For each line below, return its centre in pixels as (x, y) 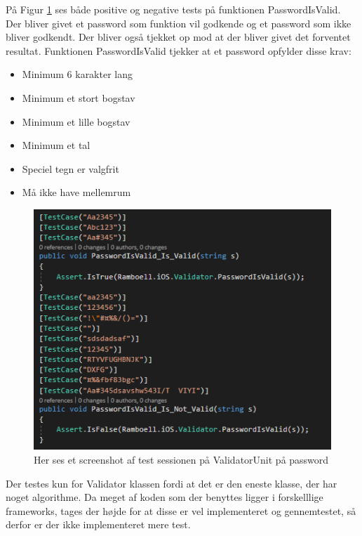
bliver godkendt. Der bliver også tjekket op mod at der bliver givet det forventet (178, 37)
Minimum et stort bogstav (79, 97)
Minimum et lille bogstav (76, 121)
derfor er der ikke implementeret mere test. (98, 524)
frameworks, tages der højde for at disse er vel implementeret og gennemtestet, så (181, 510)
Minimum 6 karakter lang (78, 74)
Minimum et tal (56, 145)
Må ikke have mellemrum (76, 192)
